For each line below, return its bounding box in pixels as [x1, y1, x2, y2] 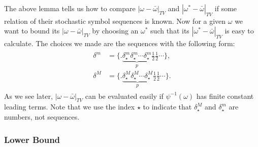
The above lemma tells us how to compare [4, 3, 136, 13]
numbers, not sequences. [4, 112, 80, 122]
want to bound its [4, 25, 60, 36]
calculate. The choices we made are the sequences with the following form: [4, 38, 235, 49]
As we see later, [4, 90, 53, 101]
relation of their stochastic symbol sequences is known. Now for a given [4, 15, 226, 26]
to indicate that [143, 101, 192, 112]
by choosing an [92, 25, 139, 36]
